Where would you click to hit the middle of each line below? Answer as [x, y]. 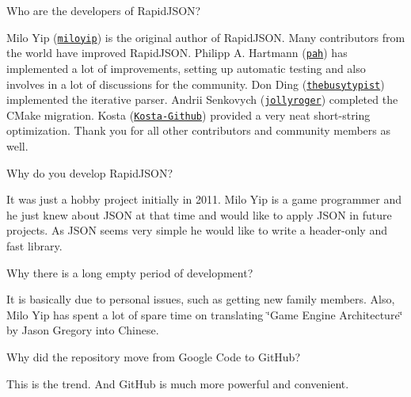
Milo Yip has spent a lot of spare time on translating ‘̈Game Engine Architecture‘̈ [205, 314]
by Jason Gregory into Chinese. [83, 330]
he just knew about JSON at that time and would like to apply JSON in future [199, 214]
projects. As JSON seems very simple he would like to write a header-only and [197, 230]
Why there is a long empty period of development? [130, 272]
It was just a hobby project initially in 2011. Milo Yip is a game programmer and [204, 199]
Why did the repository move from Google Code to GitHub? [154, 357]
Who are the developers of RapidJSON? [104, 10]
